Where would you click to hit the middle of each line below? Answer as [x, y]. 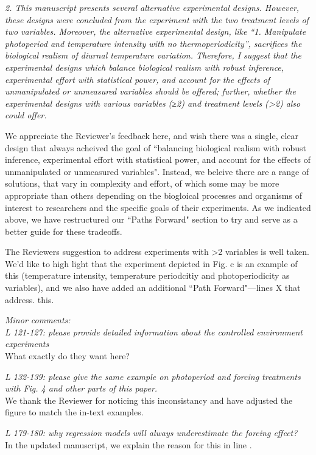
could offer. [26, 115]
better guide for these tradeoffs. [64, 231]
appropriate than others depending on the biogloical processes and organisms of [153, 195]
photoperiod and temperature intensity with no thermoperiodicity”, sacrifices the [153, 43]
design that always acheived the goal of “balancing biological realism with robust [156, 147]
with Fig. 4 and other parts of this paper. [81, 388]
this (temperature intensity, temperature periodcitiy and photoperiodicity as [147, 275]
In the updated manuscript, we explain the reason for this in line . [128, 444]
